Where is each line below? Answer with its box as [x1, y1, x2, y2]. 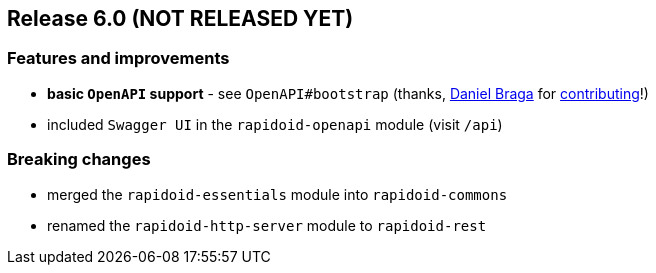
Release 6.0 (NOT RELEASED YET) [7, 6, 354, 31]
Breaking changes [7, 149, 151, 170]
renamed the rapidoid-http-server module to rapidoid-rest [47, 216, 487, 234]
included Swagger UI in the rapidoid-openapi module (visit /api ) [47, 115, 503, 133]
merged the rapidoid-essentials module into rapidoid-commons [47, 185, 508, 203]
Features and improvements [7, 48, 230, 69]
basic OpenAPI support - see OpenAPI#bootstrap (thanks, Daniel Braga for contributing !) [47, 84, 649, 102]
